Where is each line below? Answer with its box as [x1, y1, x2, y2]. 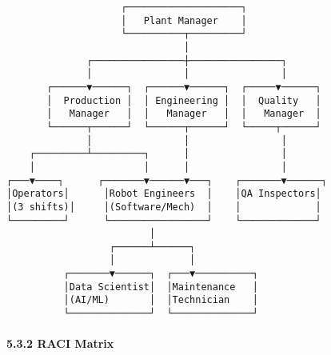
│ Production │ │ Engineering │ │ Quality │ [46, 94, 321, 106]
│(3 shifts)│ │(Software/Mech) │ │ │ [6, 201, 321, 213]
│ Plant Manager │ [121, 14, 247, 26]
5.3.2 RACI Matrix [6, 335, 114, 352]
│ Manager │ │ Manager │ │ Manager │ [46, 108, 321, 120]
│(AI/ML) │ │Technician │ [63, 294, 258, 306]
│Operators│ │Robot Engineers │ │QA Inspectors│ [6, 188, 321, 200]
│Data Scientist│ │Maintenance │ [63, 281, 258, 293]
